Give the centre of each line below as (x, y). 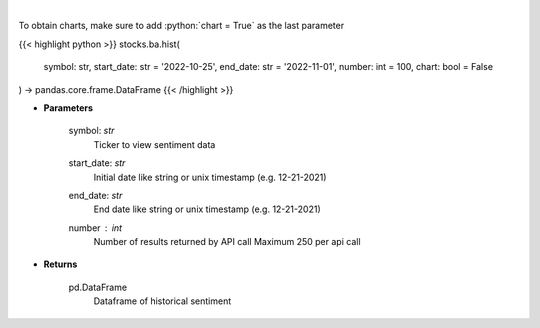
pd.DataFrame (98, 287)
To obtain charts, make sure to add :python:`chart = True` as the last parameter (181, 26)
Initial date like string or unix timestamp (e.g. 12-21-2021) (210, 177)
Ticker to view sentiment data (154, 144)
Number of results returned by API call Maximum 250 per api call (227, 242)
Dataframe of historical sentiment (162, 301)
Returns (60, 264)
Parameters (68, 107)
